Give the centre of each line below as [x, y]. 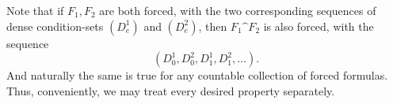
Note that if [35, 10]
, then [213, 26]
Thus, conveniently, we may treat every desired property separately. [171, 90]
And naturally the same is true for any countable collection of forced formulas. [197, 75]
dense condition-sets [55, 26]
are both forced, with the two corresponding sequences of [238, 10]
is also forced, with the [319, 26]
